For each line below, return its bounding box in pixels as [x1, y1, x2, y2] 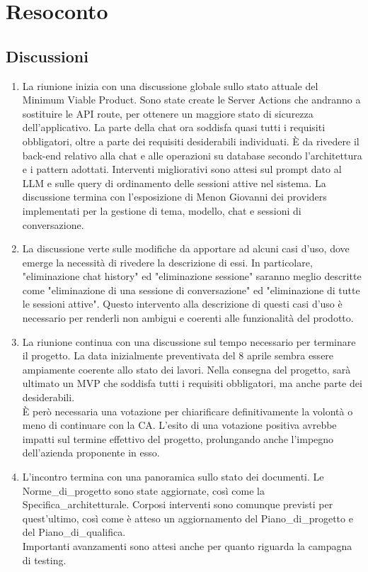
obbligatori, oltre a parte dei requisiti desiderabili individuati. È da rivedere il [22, 133, 360, 148]
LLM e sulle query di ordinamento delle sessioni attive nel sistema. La [22, 175, 326, 190]
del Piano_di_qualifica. [22, 525, 126, 539]
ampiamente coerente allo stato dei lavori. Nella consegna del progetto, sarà [22, 361, 351, 376]
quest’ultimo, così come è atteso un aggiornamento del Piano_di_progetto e [22, 510, 353, 525]
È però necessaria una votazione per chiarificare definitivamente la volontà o [22, 403, 353, 418]
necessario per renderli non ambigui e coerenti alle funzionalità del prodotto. [22, 310, 354, 325]
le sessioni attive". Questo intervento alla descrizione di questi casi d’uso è [22, 296, 343, 311]
